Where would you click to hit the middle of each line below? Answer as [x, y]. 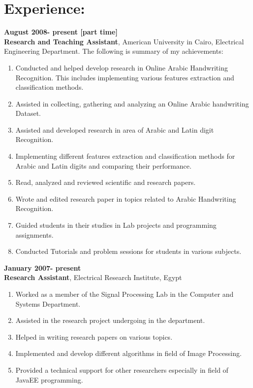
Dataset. [28, 113]
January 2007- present [43, 267]
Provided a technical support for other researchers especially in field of [122, 370]
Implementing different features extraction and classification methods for [125, 156]
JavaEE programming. [49, 379]
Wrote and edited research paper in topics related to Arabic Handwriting [126, 198]
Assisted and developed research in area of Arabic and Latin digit [115, 129]
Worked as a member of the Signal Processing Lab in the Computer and [125, 294]
